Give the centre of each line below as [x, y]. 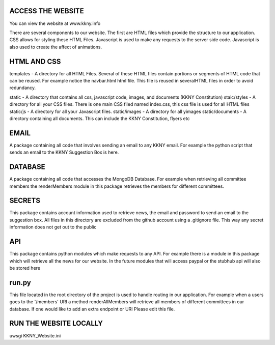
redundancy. [23, 88]
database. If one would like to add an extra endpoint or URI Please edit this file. [92, 309]
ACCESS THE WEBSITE [47, 11]
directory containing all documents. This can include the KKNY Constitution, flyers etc [100, 118]
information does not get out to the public [53, 227]
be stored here [25, 268]
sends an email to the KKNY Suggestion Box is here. [64, 152]
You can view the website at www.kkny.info [55, 23]
